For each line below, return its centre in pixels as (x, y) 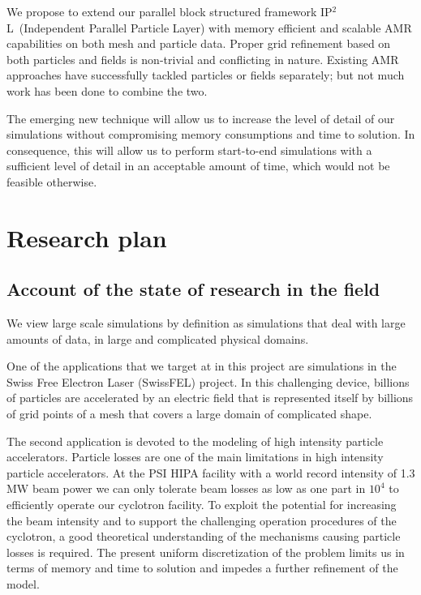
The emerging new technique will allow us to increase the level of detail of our (201, 118)
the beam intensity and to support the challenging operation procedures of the (202, 520)
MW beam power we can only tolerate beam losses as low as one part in (186, 488)
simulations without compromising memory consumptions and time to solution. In (211, 134)
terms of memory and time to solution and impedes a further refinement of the (202, 568)
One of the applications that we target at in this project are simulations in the (202, 366)
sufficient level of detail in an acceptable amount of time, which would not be (198, 166)
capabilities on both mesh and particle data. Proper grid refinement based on (199, 43)
